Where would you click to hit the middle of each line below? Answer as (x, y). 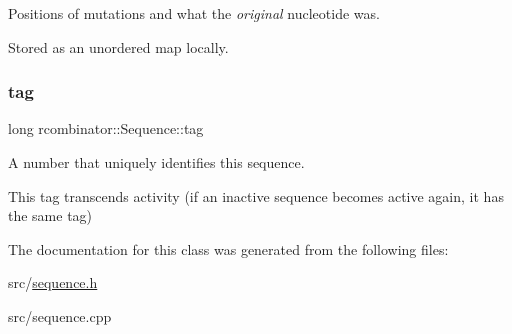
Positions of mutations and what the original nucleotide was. (194, 13)
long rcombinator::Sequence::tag (106, 128)
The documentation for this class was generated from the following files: (228, 248)
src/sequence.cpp (60, 315)
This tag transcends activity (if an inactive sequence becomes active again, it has (256, 195)
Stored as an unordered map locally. (118, 46)
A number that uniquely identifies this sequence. (156, 162)
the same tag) (50, 215)
